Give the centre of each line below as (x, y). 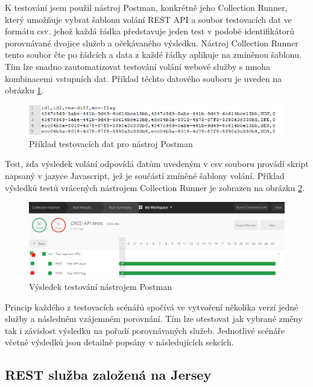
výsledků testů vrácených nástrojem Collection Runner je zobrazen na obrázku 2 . (155, 187)
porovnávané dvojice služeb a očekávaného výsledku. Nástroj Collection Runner (152, 42)
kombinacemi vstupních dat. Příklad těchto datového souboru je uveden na (143, 78)
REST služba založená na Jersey (108, 375)
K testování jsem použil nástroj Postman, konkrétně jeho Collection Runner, (146, 7)
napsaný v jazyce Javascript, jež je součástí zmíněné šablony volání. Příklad (145, 175)
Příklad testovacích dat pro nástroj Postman (111, 143)
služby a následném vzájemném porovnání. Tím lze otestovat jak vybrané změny (154, 319)
